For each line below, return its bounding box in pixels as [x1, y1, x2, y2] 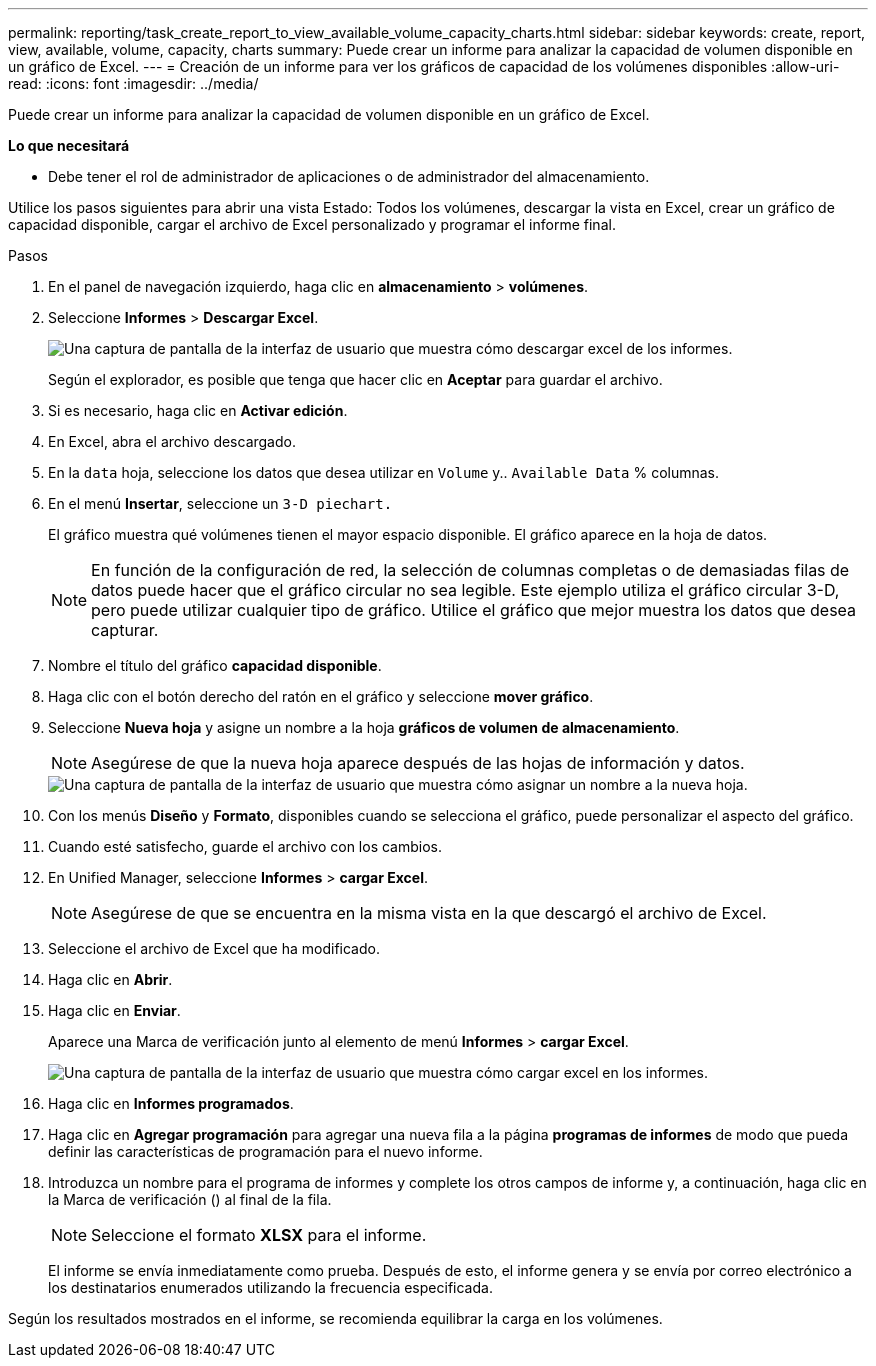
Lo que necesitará [8, 137, 130, 154]
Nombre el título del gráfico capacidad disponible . [48, 657, 382, 674]
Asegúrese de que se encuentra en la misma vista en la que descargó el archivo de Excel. [91, 903, 767, 923]
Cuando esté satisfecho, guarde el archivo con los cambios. [48, 838, 442, 855]
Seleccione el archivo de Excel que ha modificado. [48, 940, 380, 957]
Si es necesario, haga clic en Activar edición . [48, 402, 348, 419]
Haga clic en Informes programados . [48, 1095, 294, 1112]
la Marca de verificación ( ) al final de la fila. [48, 1191, 332, 1208]
